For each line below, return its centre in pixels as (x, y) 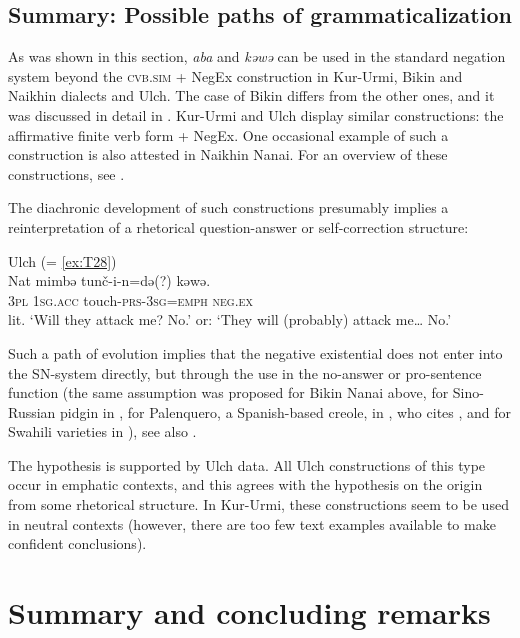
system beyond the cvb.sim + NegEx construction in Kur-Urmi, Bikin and (235, 75)
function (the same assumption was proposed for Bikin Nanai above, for (228, 392)
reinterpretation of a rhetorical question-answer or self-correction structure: (238, 226)
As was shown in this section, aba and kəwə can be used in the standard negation (257, 56)
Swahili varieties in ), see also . (102, 431)
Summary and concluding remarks (249, 612)
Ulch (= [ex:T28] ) (62, 260)
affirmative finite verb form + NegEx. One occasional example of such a (228, 134)
